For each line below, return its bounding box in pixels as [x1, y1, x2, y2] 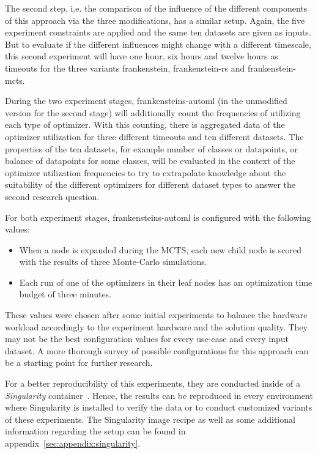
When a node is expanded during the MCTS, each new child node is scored [19, 243, 301, 256]
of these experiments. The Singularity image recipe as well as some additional [5, 412, 295, 425]
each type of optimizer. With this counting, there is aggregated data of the [5, 118, 285, 131]
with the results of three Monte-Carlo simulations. [19, 255, 207, 268]
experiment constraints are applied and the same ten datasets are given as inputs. [5, 26, 311, 39]
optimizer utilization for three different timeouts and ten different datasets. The [5, 130, 304, 143]
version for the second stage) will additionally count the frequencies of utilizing [5, 106, 301, 119]
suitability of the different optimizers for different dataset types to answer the [5, 178, 296, 191]
